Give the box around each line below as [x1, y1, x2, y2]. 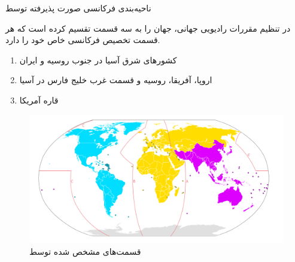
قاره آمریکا [19, 93, 59, 106]
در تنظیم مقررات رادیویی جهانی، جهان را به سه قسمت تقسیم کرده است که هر [5, 22, 291, 34]
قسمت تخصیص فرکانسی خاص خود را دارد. [5, 33, 160, 46]
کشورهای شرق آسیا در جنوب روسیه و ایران [19, 53, 177, 66]
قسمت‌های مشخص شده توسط [29, 245, 141, 258]
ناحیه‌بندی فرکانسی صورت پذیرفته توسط [5, 2, 151, 14]
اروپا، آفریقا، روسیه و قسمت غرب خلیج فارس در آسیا [19, 74, 212, 86]
